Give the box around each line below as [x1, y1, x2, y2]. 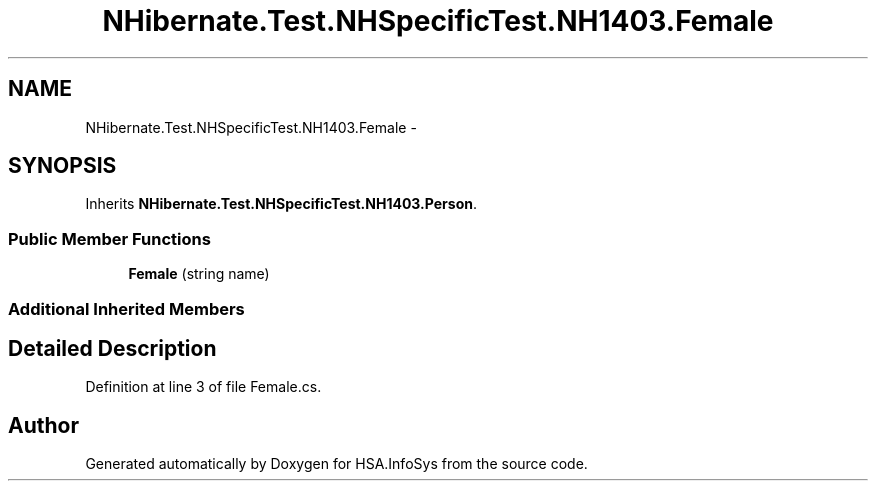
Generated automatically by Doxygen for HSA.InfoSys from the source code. [85, 455, 588, 473]
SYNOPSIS [8, 153, 117, 179]
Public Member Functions [8, 228, 211, 249]
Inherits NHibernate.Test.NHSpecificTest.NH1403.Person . [85, 195, 477, 213]
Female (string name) [128, 265, 270, 283]
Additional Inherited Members [8, 298, 245, 319]
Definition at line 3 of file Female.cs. [85, 378, 322, 396]
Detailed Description [8, 335, 217, 361]
